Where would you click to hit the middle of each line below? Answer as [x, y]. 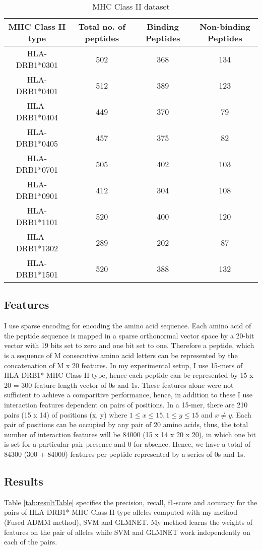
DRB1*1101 [37, 222]
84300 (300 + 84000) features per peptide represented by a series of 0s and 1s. [125, 454]
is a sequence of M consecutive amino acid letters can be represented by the [121, 355]
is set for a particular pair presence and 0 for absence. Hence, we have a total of [127, 444]
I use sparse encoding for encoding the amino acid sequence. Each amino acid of [128, 326]
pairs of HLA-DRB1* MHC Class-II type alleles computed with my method [121, 512]
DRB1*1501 [37, 274]
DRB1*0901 [37, 196]
